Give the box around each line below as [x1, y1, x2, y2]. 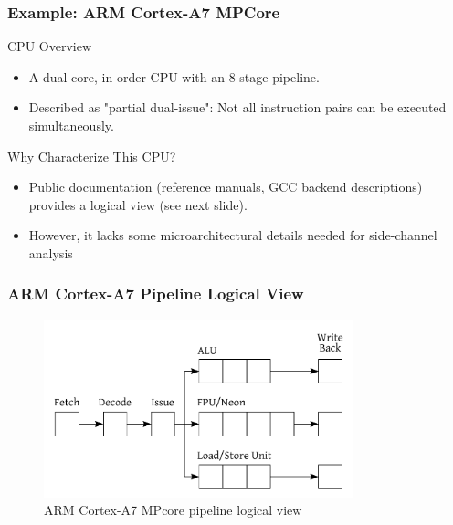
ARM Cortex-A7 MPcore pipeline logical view [44, 500, 302, 520]
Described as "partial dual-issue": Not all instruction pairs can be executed [28, 98, 447, 117]
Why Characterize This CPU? [7, 146, 176, 165]
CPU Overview [7, 37, 92, 56]
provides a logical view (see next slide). [28, 194, 248, 214]
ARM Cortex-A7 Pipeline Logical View [7, 282, 304, 305]
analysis [28, 243, 73, 262]
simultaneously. [28, 116, 114, 134]
